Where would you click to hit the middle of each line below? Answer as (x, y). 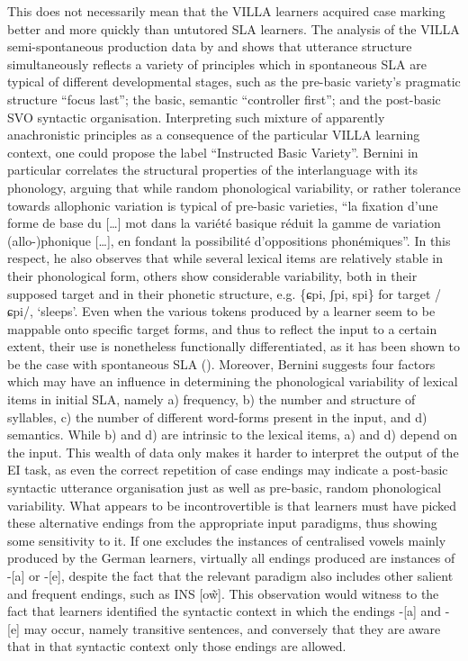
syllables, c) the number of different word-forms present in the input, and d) (217, 417)
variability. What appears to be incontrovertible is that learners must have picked (232, 505)
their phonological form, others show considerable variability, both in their (212, 275)
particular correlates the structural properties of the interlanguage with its (213, 170)
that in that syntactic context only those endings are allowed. (177, 646)
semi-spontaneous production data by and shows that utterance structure (210, 46)
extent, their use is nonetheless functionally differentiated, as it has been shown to (234, 346)
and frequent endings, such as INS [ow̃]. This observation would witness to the (223, 593)
